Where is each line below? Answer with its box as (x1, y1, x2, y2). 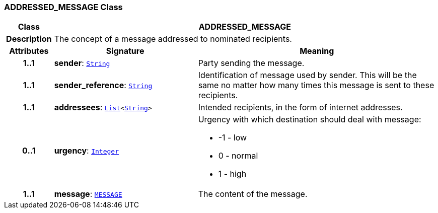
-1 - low (218, 132, 247, 143)
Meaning (300, 46, 334, 56)
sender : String (54, 58, 110, 68)
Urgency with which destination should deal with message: (198, 114, 421, 125)
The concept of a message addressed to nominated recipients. (54, 34, 292, 44)
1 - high (218, 169, 247, 179)
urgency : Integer (54, 146, 119, 156)
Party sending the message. (198, 58, 305, 68)
